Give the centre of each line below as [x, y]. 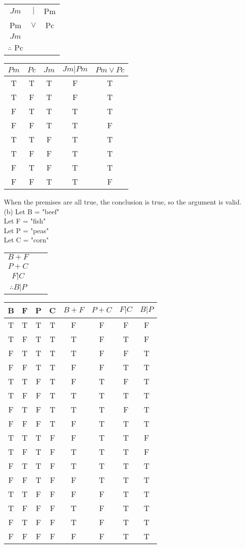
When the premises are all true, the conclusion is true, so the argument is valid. [123, 202]
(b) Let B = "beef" [32, 211]
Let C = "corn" [26, 240]
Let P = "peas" [26, 230]
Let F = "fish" [25, 221]
